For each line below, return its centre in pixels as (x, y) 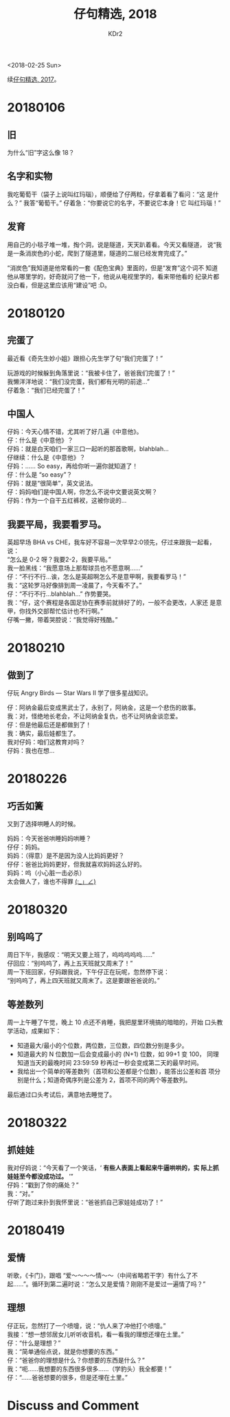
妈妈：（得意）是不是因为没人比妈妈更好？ (66, 856)
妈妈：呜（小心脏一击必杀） (46, 873)
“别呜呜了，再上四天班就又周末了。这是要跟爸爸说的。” (83, 981)
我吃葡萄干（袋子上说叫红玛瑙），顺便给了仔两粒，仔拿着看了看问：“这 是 (110, 194)
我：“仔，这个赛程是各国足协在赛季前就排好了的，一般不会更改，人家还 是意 (115, 603)
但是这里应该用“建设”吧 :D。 (71, 285)
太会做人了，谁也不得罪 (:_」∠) (51, 882)
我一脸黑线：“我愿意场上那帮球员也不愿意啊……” (75, 568)
